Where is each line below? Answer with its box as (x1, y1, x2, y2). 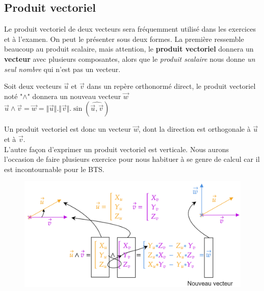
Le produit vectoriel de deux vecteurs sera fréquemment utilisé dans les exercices (4, 23, 256, 34)
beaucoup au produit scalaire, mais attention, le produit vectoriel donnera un (4, 43, 254, 54)
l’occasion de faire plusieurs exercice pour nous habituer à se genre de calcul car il (4, 154, 260, 164)
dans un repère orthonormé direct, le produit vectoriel (87, 81, 256, 91)
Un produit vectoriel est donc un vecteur (4, 124, 131, 134)
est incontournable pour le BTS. (4, 163, 104, 174)
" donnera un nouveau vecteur (27, 90, 121, 101)
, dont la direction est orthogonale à (138, 124, 251, 134)
